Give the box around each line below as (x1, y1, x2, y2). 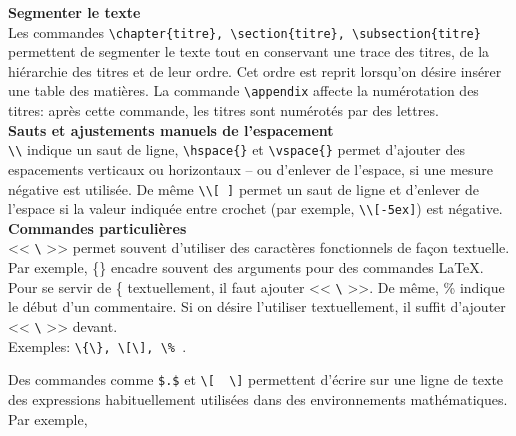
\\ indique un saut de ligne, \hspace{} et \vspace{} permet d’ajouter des (8, 139, 465, 160)
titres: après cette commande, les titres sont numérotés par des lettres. (8, 100, 439, 121)
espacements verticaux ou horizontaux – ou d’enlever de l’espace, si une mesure (8, 158, 494, 179)
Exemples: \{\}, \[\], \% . (8, 335, 187, 356)
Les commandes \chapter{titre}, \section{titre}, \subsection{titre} (8, 21, 481, 42)
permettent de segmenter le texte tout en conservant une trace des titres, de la (8, 41, 490, 62)
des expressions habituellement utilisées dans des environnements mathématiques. (8, 388, 508, 409)
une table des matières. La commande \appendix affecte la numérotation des (8, 80, 479, 101)
